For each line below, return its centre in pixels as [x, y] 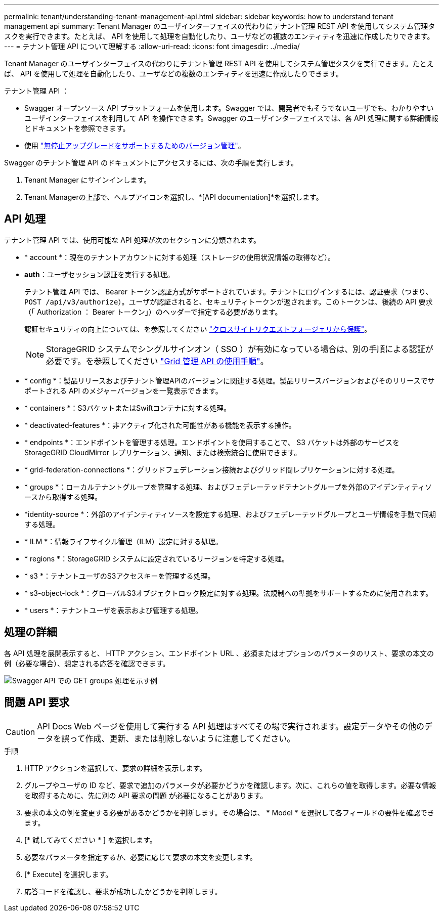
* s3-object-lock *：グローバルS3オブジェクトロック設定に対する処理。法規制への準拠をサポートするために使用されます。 [229, 593]
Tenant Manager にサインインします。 [88, 180]
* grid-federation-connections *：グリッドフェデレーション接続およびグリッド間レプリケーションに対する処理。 [212, 469]
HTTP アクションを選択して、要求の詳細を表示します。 [116, 768]
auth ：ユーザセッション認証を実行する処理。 [99, 274]
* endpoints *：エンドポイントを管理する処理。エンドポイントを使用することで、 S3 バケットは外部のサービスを [212, 442]
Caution [20, 732]
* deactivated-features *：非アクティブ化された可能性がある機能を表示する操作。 [160, 425]
